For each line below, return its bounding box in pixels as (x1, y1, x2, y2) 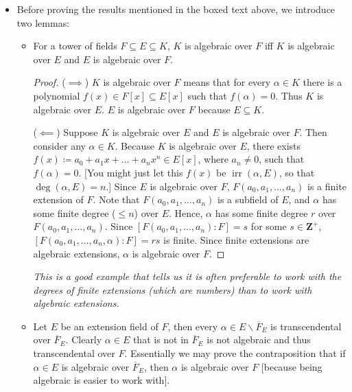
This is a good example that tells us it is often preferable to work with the (33, 269, 342, 284)
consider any (33, 138, 86, 152)
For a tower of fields (33, 38, 117, 53)
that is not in (132, 332, 189, 347)
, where (198, 152, 228, 166)
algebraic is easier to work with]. (33, 373, 170, 387)
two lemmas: (16, 15, 70, 30)
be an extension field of (60, 319, 159, 333)
